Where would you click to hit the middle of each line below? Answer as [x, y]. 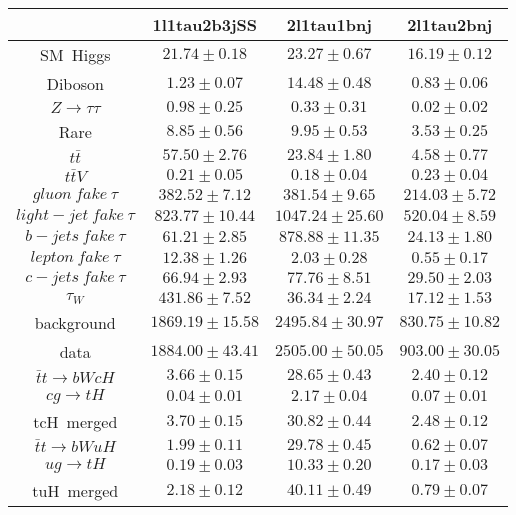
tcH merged [75, 421]
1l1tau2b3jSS [205, 24]
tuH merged [75, 491]
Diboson [75, 83]
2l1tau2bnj [450, 24]
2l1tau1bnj [329, 24]
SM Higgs [75, 54]
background [75, 323]
